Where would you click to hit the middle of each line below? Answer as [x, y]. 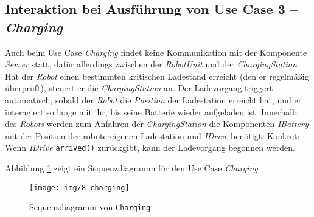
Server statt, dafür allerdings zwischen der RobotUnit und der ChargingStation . [152, 64]
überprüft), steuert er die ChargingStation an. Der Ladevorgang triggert [139, 88]
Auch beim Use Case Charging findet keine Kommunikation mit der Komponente [156, 52]
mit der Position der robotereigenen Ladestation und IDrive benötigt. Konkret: [152, 135]
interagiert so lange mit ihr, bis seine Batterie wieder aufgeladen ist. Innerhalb [151, 112]
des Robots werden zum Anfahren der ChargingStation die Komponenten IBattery [157, 124]
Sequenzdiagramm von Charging [90, 207]
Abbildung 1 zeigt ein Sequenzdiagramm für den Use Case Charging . [133, 168]
